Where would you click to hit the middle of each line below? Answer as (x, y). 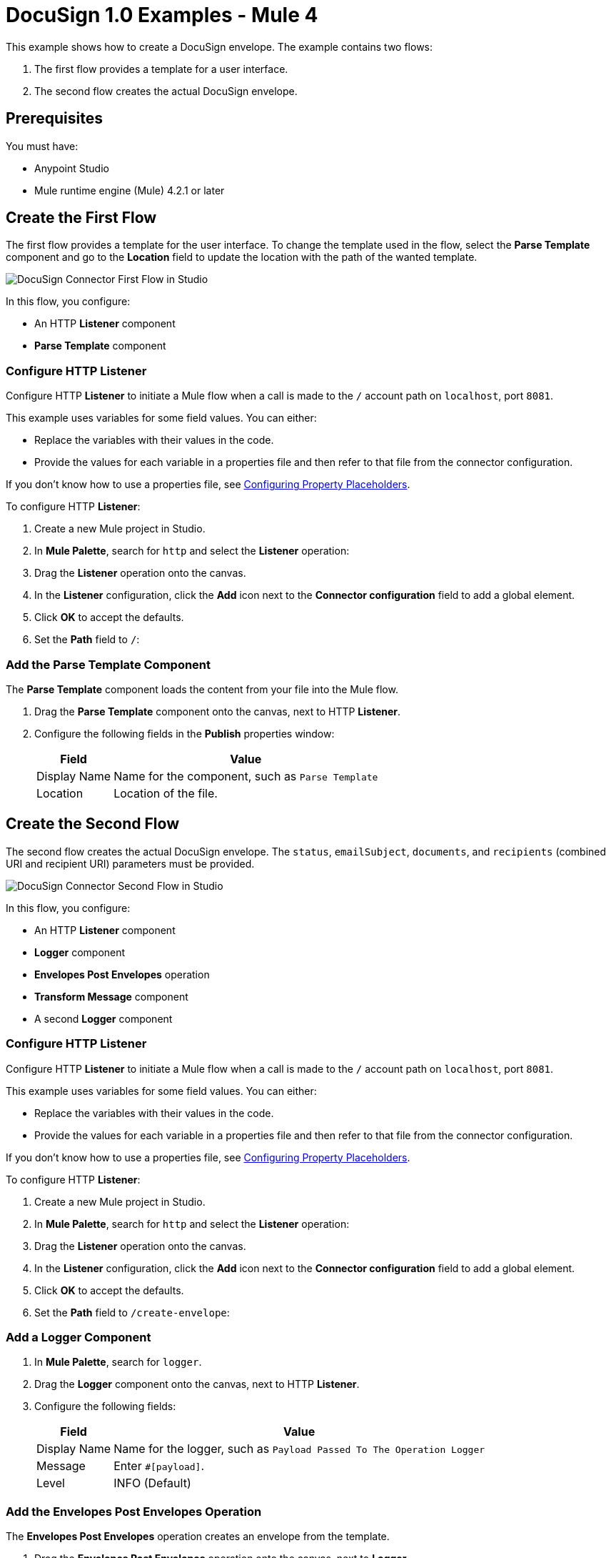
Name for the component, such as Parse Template (246, 776)
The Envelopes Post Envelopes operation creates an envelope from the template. (198, 1537)
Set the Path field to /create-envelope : (132, 1312)
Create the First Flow (81, 218)
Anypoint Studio (72, 168)
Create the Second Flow (92, 824)
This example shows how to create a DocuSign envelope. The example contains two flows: (219, 46)
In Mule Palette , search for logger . (118, 1362)
